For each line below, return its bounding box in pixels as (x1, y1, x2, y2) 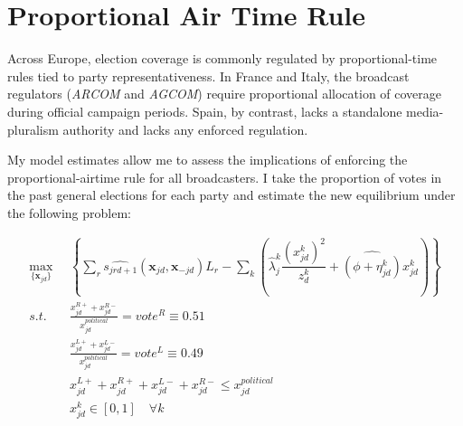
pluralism (7, 119, 59, 138)
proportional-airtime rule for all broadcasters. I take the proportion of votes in (7, 167, 442, 186)
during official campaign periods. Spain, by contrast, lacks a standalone (7, 101, 402, 120)
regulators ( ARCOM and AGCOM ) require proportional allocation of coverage (7, 84, 442, 103)
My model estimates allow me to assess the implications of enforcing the (7, 150, 408, 169)
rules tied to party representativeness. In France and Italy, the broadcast (7, 66, 410, 85)
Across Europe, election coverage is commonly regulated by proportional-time (7, 49, 438, 68)
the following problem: (7, 203, 131, 222)
